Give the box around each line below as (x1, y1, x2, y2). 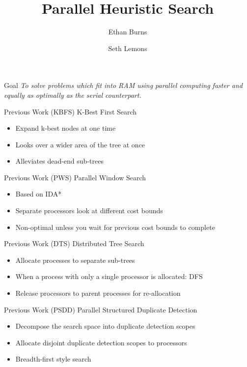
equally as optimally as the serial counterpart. (4, 89, 141, 100)
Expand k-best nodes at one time (15, 123, 116, 133)
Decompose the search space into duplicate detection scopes (15, 321, 195, 331)
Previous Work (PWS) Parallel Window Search (4, 172, 146, 182)
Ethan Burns (108, 27, 147, 37)
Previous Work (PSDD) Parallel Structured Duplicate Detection (4, 304, 197, 314)
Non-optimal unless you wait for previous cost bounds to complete (15, 222, 215, 232)
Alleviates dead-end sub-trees (15, 156, 104, 166)
